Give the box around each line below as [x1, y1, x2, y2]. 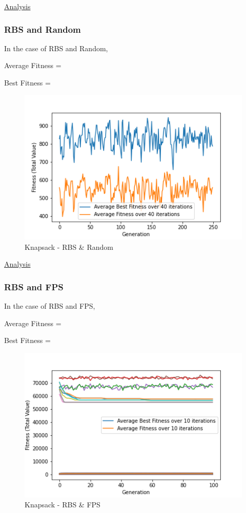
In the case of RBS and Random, [4, 42, 108, 53]
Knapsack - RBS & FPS [25, 499, 100, 510]
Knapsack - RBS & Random [25, 241, 113, 252]
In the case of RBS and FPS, [4, 301, 95, 311]
